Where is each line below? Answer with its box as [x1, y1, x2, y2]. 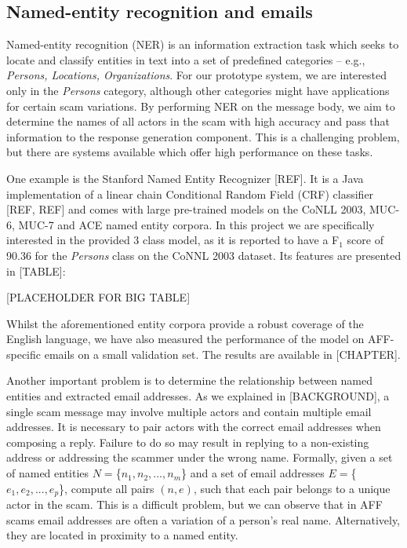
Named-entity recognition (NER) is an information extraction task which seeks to [6, 36, 399, 53]
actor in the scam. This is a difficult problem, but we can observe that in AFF [6, 496, 383, 513]
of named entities [6, 465, 89, 481]
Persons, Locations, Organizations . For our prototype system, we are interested [6, 67, 387, 83]
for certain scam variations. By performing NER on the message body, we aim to [6, 97, 395, 114]
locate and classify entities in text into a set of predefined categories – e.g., [6, 51, 365, 68]
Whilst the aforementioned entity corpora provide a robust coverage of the [6, 315, 364, 331]
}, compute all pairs [59, 480, 154, 496]
